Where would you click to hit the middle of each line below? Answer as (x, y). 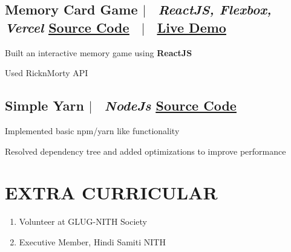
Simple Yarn (44, 105)
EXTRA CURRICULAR (111, 192)
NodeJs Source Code (170, 105)
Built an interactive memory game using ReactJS (99, 52)
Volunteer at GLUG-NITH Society (83, 221)
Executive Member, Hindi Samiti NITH (92, 241)
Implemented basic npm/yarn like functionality (92, 130)
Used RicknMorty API (47, 73)
